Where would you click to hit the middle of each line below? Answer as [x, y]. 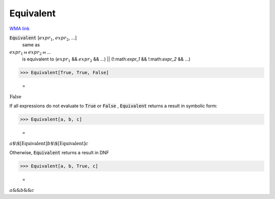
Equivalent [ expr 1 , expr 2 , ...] [43, 38]
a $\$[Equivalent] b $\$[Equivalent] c [49, 144]
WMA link [20, 29]
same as [31, 45]
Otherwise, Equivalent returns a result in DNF [59, 153]
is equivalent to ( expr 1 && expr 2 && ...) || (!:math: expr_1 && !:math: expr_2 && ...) [106, 60]
